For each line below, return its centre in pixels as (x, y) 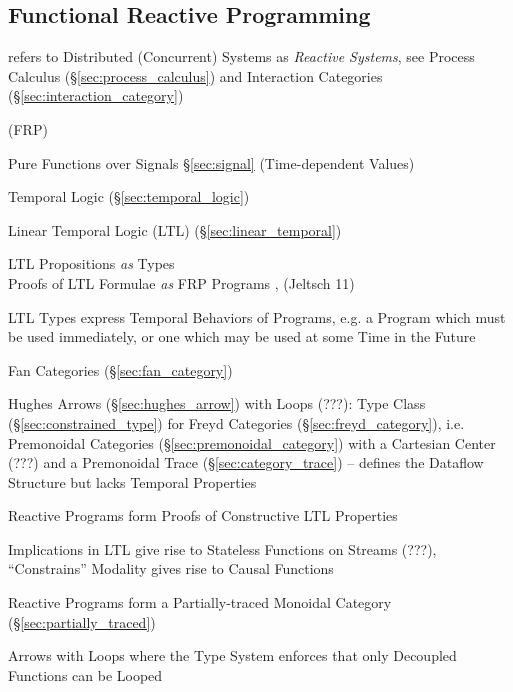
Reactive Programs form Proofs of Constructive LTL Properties (203, 515)
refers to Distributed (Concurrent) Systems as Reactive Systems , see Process (241, 56)
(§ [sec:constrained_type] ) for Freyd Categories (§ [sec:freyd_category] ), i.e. (236, 422)
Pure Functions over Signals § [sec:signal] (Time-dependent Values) (211, 162)
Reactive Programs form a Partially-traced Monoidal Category (200, 602)
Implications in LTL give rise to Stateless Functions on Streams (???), (222, 548)
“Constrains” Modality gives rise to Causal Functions (171, 568)
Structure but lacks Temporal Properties (132, 481)
